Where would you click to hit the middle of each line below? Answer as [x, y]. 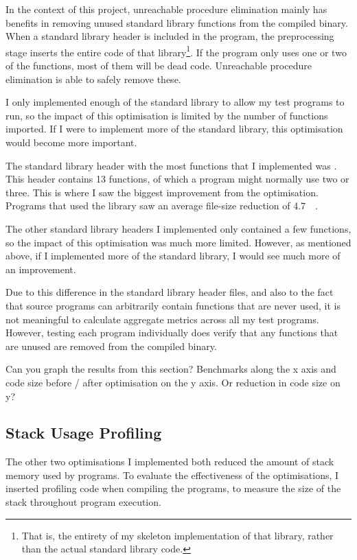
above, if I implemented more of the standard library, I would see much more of [173, 256]
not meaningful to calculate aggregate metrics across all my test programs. [162, 319]
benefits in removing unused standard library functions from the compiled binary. [177, 22]
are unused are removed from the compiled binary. [111, 346]
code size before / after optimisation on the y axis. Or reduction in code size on [173, 382]
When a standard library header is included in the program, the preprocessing [170, 36]
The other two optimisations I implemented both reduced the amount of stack [170, 462]
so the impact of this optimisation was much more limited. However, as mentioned [178, 242]
